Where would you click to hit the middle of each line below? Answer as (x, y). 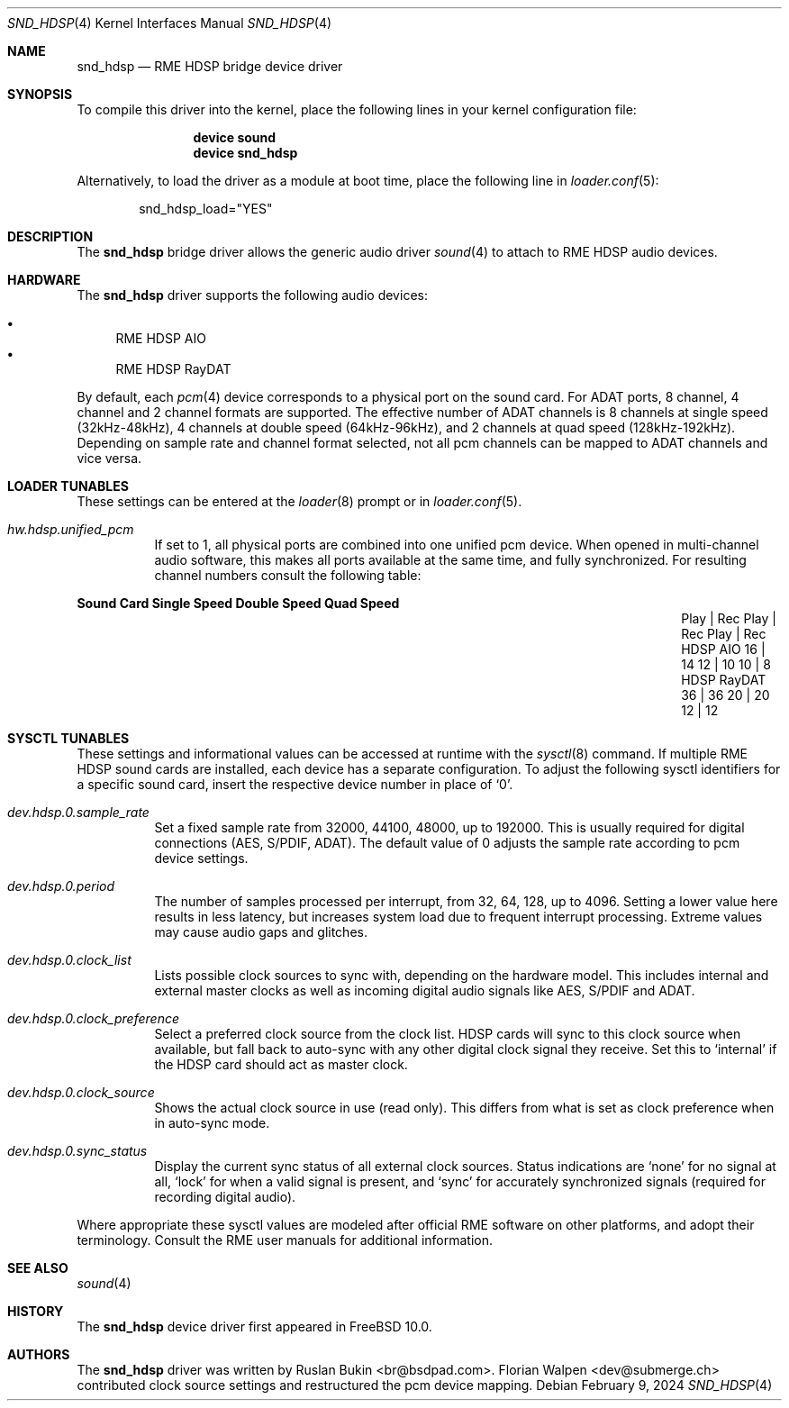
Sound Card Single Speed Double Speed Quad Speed (238, 603)
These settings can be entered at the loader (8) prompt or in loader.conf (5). (299, 501)
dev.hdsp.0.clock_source (81, 1092)
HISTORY (36, 1311)
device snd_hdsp (245, 153)
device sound (235, 137)
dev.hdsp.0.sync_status (77, 1151)
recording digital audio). (225, 1197)
